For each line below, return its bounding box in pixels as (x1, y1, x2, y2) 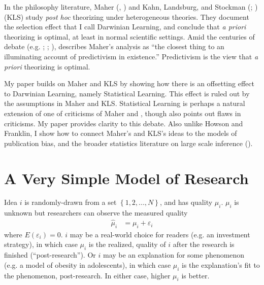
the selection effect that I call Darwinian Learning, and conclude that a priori (4, 21, 246, 32)
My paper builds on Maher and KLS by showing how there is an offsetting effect (4, 78, 254, 89)
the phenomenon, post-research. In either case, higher (4, 270, 171, 280)
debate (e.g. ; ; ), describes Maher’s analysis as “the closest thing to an (4, 41, 224, 52)
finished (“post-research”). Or (4, 250, 96, 260)
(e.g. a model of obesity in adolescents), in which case (4, 259, 171, 270)
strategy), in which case (4, 239, 78, 250)
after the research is (173, 239, 235, 250)
